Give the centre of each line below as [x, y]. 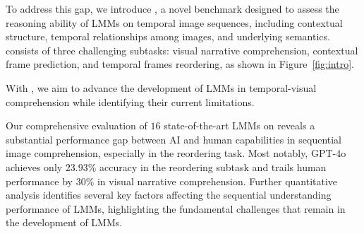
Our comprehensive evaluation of [77, 125]
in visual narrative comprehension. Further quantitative [217, 181]
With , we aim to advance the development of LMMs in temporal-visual [161, 87]
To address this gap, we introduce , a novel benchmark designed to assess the [172, 8]
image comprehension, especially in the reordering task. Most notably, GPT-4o [176, 153]
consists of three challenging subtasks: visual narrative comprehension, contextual [182, 50]
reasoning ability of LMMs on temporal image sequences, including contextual [174, 22]
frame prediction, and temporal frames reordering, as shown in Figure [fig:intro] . [180, 64]
